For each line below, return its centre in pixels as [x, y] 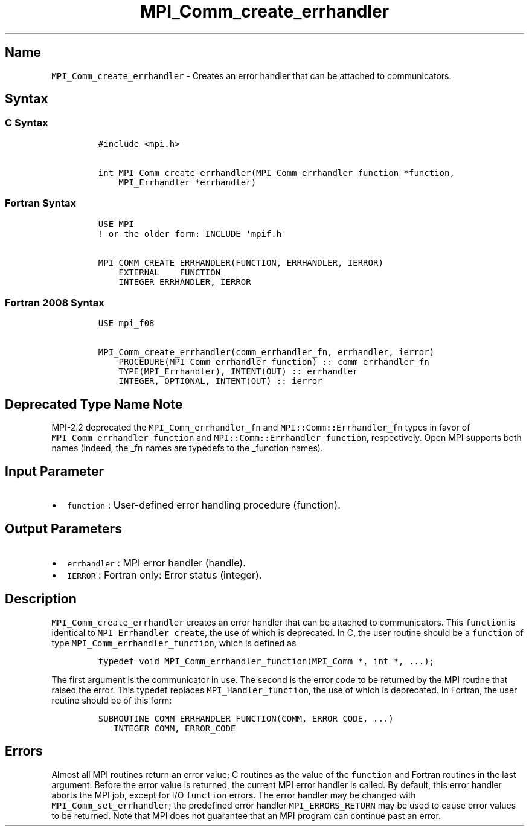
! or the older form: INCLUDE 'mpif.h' [192, 233]
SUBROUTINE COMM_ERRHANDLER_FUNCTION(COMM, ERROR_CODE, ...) [246, 718]
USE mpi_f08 [126, 323]
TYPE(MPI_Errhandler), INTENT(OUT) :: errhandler [238, 372]
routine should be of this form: [112, 700]
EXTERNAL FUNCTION [170, 272]
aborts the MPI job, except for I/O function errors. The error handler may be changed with [234, 795]
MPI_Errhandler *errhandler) [188, 182]
